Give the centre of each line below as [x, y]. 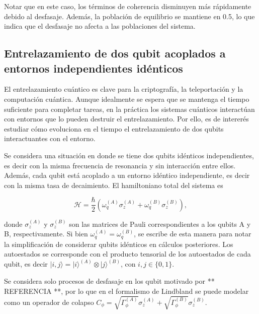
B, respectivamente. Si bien [46, 234]
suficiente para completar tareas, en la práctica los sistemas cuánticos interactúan [129, 109]
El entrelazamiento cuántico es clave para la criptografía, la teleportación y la [124, 89]
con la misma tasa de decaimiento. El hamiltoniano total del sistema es [114, 185]
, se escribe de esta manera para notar [193, 234]
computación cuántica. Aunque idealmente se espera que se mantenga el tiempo [127, 99]
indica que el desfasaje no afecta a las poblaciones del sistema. [100, 26]
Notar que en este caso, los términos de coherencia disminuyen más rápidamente [128, 6]
